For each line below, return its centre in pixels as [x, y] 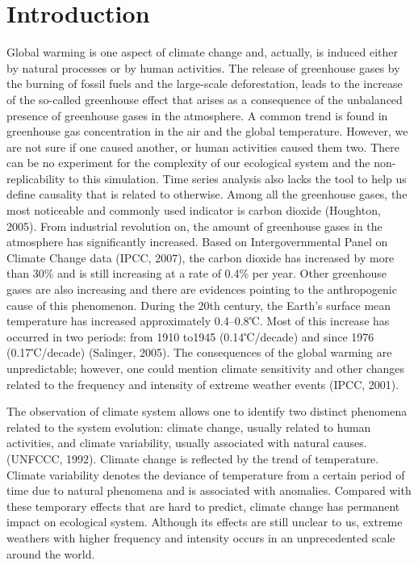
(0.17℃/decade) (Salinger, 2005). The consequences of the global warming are [199, 352]
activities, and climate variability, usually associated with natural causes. [187, 443]
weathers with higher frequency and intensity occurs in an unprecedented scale [201, 537]
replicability [36, 178]
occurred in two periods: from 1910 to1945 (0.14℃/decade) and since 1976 [190, 336]
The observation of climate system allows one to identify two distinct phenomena [207, 411]
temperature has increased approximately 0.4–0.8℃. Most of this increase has [198, 321]
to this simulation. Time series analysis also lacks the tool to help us [238, 178]
